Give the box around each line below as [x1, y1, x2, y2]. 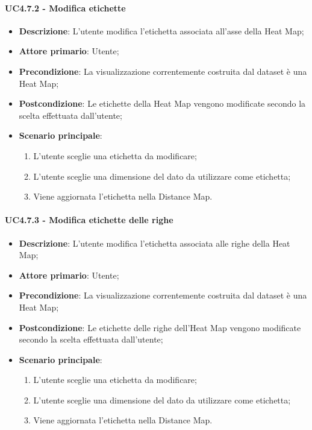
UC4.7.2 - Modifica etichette [5, 1, 126, 14]
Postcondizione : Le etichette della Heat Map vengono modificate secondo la [19, 97, 306, 110]
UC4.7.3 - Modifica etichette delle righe [5, 213, 173, 226]
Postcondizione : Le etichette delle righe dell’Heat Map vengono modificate [19, 321, 301, 334]
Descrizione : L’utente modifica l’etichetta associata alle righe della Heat [19, 236, 290, 249]
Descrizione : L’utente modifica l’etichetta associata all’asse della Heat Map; [19, 24, 304, 37]
